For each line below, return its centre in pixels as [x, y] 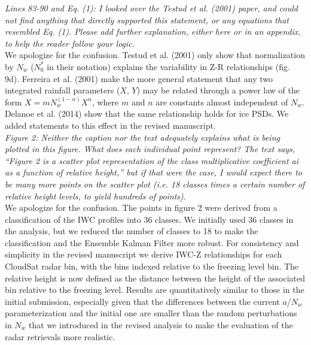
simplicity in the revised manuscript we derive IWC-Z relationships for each [144, 254]
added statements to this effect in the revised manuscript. [110, 125]
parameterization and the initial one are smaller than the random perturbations [151, 313]
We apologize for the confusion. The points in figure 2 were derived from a [141, 208]
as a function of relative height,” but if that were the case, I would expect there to [153, 172]
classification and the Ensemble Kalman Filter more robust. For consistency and [152, 242]
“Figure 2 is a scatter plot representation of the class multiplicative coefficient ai [152, 160]
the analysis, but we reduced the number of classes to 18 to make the [132, 231]
